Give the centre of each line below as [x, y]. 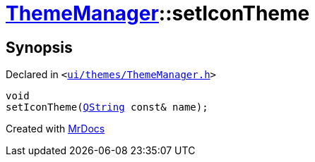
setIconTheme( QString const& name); [107, 107]
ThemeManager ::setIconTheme [158, 13]
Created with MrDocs [55, 129]
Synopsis [39, 47]
